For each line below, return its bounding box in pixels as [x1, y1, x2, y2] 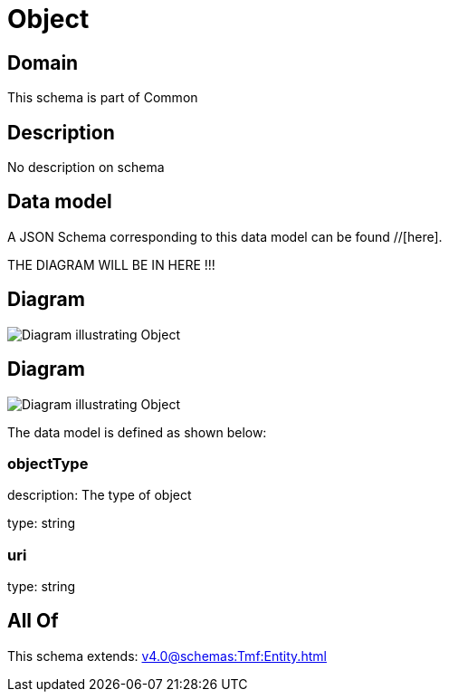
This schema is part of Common [7, 90, 198, 106]
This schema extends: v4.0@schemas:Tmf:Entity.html [7, 647, 327, 664]
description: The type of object [7, 487, 192, 503]
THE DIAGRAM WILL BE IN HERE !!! [7, 256, 215, 273]
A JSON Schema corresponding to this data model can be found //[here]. [7, 228, 443, 244]
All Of [7, 609, 59, 633]
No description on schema [7, 159, 165, 176]
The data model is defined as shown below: [7, 424, 267, 440]
